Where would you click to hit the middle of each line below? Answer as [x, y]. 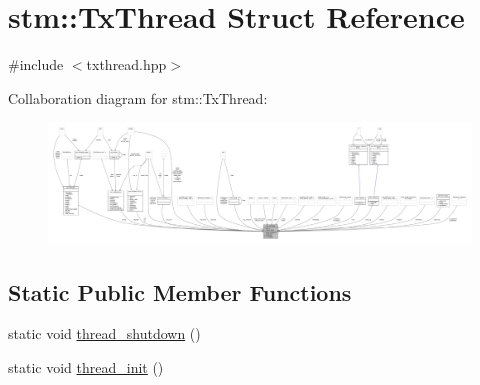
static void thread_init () [86, 367]
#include [36, 64]
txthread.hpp [126, 64]
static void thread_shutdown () [104, 333]
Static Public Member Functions [180, 291]
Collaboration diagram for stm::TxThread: [138, 97]
